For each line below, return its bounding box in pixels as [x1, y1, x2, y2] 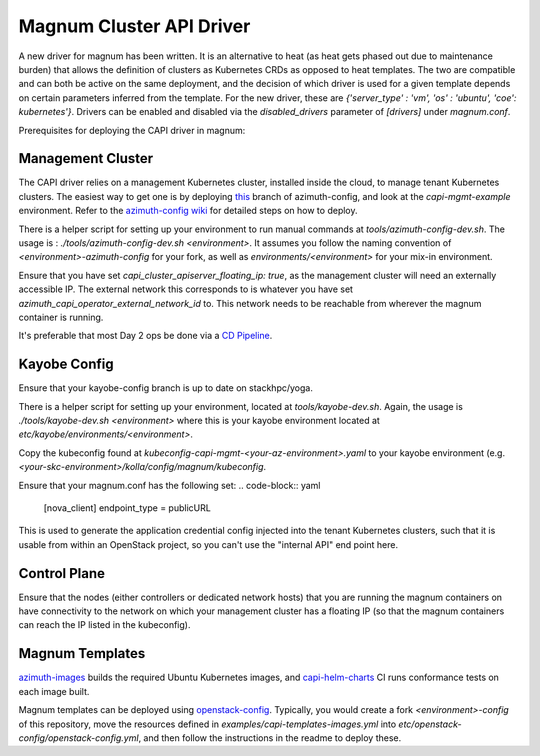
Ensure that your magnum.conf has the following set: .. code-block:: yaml [18, 479, 321, 491]
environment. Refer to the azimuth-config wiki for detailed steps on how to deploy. [18, 205, 358, 217]
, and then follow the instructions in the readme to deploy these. [138, 731, 402, 744]
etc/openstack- [398, 718, 462, 730]
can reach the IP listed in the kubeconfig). [18, 619, 191, 631]
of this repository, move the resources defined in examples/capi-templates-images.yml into [18, 718, 397, 730]
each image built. [18, 685, 90, 697]
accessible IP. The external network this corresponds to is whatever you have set [18, 283, 354, 295]
